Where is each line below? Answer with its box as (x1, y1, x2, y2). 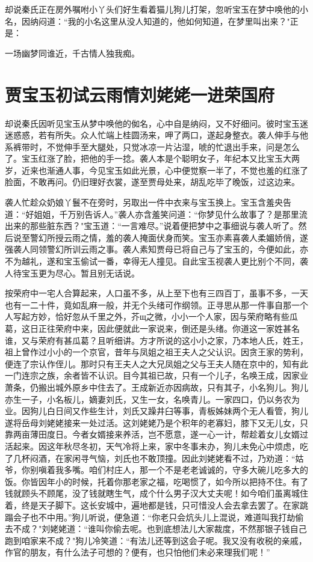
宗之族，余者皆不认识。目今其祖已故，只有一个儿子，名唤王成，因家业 (29, 369, 308, 382)
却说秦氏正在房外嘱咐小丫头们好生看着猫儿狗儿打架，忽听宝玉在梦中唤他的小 (5, 3, 308, 15)
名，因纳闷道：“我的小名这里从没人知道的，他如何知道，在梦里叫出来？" (5, 14, 290, 27)
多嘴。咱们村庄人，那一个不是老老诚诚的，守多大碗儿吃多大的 (63, 463, 308, 476)
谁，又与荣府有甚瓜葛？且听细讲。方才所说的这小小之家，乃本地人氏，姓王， (5, 334, 308, 346)
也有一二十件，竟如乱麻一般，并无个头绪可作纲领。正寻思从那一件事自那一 (5, 298, 300, 311)
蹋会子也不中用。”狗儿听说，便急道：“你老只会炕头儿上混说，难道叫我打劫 (5, 510, 296, 523)
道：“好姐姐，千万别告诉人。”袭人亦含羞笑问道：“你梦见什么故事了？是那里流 (5, 207, 308, 220)
